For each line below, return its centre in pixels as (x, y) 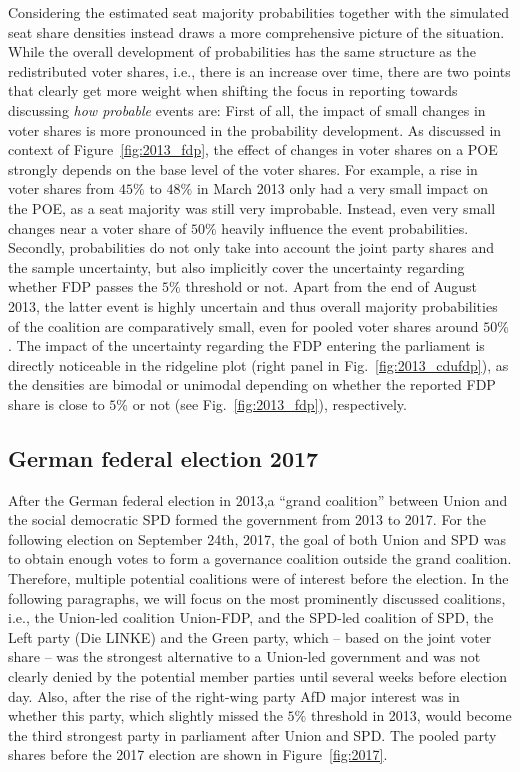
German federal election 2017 (163, 457)
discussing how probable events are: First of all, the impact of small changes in (247, 109)
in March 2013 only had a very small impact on (342, 188)
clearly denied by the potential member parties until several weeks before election (257, 676)
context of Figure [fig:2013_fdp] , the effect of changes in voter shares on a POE (253, 149)
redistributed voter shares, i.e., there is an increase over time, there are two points (259, 70)
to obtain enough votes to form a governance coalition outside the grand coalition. (260, 558)
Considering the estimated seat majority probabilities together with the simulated (259, 12)
